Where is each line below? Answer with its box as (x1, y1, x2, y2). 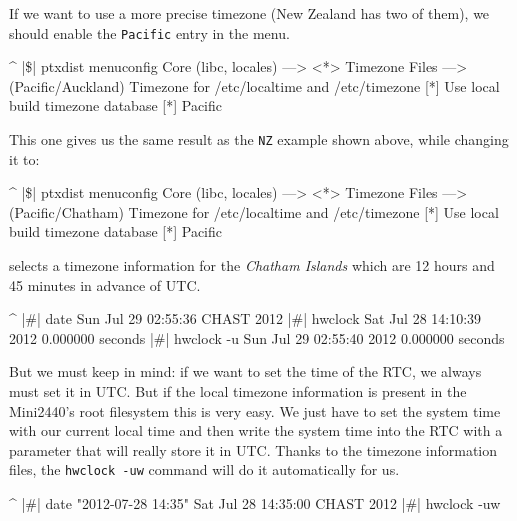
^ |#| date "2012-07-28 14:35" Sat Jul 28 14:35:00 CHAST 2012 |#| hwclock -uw (9, 493, 501, 514)
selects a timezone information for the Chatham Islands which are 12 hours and (9, 255, 495, 276)
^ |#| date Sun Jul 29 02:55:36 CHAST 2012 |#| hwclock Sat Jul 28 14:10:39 (9, 308, 482, 329)
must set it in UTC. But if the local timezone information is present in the (9, 381, 467, 402)
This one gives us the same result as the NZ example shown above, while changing (9, 129, 509, 150)
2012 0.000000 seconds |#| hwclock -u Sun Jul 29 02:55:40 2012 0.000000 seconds (9, 327, 505, 348)
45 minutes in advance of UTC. (9, 274, 201, 295)
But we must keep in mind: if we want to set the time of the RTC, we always (9, 361, 482, 382)
